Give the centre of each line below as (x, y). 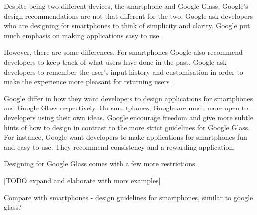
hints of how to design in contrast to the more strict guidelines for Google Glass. (127, 127)
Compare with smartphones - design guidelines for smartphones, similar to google (128, 197)
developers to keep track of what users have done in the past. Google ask (115, 61)
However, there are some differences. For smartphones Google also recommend (123, 52)
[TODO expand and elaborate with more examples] (82, 180)
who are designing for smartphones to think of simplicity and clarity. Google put (127, 26)
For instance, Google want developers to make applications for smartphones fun (126, 137)
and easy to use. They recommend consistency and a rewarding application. (120, 147)
